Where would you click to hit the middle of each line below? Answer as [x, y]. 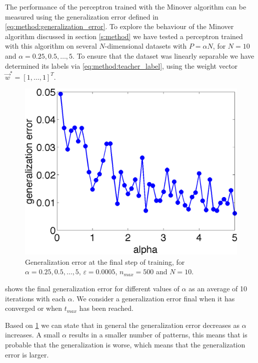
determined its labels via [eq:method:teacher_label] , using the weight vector [121, 65]
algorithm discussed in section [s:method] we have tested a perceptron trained [124, 36]
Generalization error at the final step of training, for [105, 261]
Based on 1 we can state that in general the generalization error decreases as [122, 325]
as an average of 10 [218, 289]
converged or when [34, 308]
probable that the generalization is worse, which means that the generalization [125, 345]
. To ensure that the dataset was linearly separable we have [163, 55]
